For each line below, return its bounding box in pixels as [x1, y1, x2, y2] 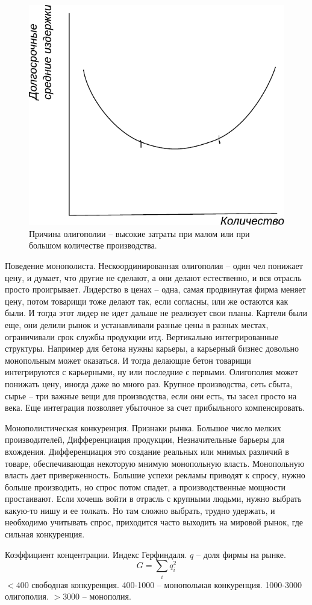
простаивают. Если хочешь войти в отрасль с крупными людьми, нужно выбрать [5, 492, 302, 505]
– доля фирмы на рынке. [196, 548, 286, 560]
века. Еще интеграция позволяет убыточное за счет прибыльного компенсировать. [5, 401, 305, 414]
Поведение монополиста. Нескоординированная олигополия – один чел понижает [5, 259, 303, 272]
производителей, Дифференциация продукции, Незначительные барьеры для [5, 433, 284, 446]
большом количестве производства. [29, 239, 157, 252]
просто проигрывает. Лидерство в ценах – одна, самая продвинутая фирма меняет [5, 283, 306, 296]
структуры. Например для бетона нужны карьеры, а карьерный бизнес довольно [5, 342, 299, 355]
